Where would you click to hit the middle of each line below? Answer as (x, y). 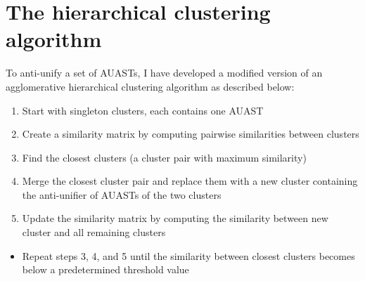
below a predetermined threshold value (105, 269)
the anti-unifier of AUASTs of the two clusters (122, 194)
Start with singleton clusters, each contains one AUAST (143, 110)
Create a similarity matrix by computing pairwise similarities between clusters (191, 134)
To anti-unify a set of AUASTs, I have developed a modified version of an (164, 73)
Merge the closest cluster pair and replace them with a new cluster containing (190, 181)
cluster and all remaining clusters (94, 232)
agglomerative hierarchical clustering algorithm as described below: (150, 86)
